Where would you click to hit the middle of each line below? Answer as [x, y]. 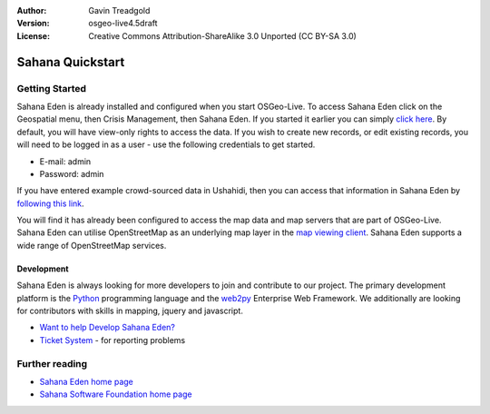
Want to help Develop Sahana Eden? [108, 328]
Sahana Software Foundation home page [116, 394]
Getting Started [51, 88]
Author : [32, 10]
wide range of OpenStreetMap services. [92, 245]
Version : [33, 24]
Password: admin [72, 173]
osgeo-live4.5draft [123, 24]
